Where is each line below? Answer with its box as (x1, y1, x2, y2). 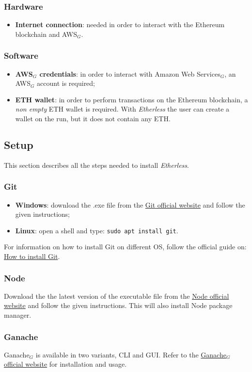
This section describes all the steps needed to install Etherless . (4, 160, 189, 170)
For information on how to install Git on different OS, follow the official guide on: (4, 242, 247, 252)
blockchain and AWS (15, 29, 77, 39)
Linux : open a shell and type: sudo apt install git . (15, 225, 178, 235)
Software (4, 49, 38, 62)
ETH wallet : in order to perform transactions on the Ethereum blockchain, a (15, 94, 248, 104)
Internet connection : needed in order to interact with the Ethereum (15, 19, 225, 30)
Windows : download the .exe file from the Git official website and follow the (15, 199, 245, 210)
